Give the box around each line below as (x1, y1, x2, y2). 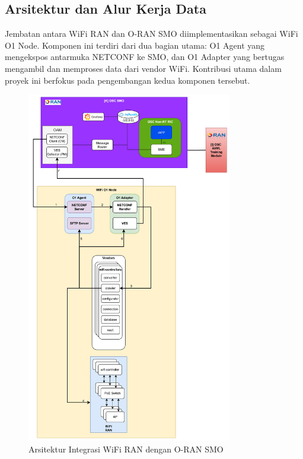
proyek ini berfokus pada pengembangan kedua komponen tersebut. (5, 74, 250, 86)
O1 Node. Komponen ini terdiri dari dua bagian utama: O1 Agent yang (5, 39, 265, 51)
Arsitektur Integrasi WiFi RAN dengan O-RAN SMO (28, 442, 224, 455)
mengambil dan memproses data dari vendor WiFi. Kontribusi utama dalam (5, 62, 282, 74)
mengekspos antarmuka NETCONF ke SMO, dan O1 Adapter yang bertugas (5, 50, 285, 63)
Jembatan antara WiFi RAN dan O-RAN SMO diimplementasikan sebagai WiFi (5, 27, 298, 40)
